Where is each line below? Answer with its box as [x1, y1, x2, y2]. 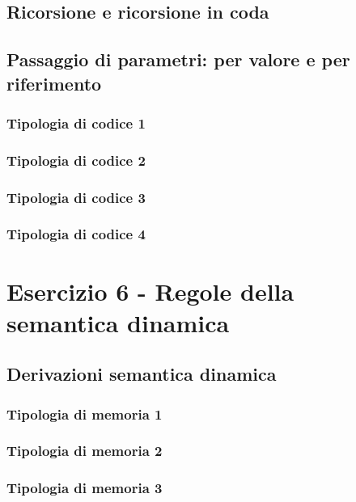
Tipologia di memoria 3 [6, 478, 163, 498]
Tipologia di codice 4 [6, 224, 146, 244]
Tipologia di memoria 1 [6, 403, 163, 424]
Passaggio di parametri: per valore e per [6, 47, 350, 72]
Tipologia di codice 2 [6, 150, 146, 170]
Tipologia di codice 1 [6, 112, 146, 133]
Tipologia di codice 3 [6, 187, 146, 207]
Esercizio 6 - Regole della [6, 274, 295, 307]
